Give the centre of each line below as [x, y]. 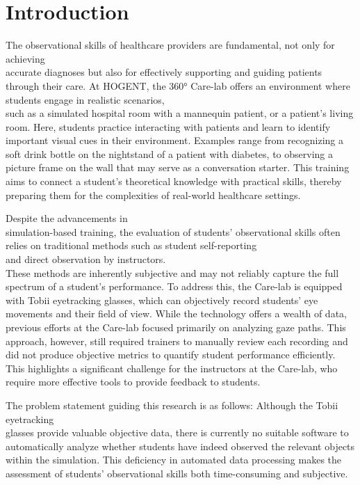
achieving [25, 58]
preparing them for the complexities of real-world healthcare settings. [153, 194]
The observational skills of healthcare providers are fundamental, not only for [170, 45]
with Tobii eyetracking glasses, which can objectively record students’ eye [162, 300]
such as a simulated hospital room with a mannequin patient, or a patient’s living [180, 113]
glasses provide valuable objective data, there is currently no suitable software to [177, 432]
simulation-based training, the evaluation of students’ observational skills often [173, 231]
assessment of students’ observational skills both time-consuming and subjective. [177, 473]
